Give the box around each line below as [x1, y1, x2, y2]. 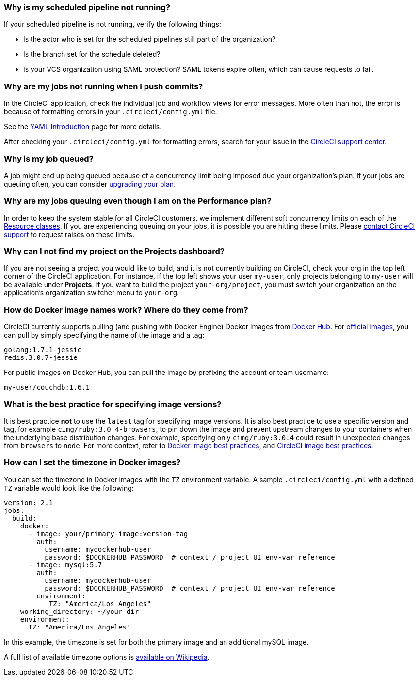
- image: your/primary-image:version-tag [28, 529, 188, 538]
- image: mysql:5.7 [28, 561, 102, 569]
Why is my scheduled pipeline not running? [4, 2, 170, 12]
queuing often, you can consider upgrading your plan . [4, 179, 176, 188]
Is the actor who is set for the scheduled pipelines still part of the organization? [23, 35, 276, 44]
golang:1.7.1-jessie [4, 346, 82, 354]
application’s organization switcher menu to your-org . [4, 289, 179, 297]
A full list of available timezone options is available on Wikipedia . [4, 652, 209, 661]
